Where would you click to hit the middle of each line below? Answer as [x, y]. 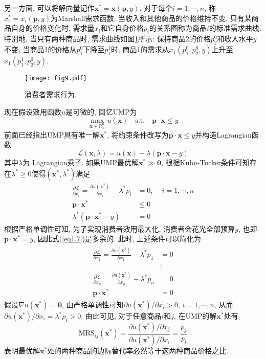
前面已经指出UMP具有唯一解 [52, 134]
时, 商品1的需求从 [140, 49]
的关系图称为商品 [178, 28]
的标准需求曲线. [235, 28]
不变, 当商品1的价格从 [40, 49]
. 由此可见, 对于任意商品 [121, 316]
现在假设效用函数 [33, 112]
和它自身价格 [122, 28]
